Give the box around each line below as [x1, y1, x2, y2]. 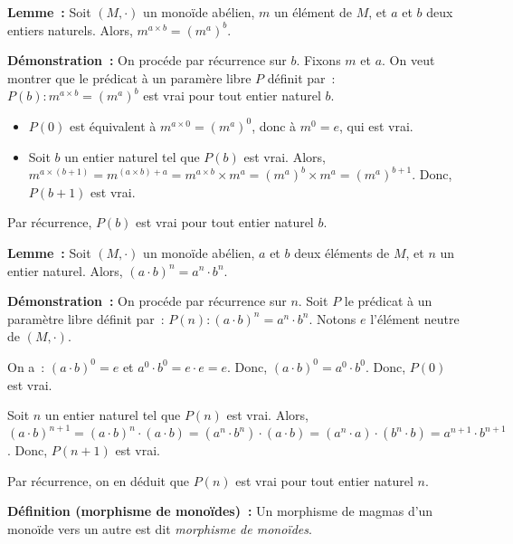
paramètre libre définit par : [7, 309, 165, 328]
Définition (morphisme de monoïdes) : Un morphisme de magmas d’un [7, 501, 433, 520]
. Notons [309, 309, 356, 328]
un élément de [274, 3, 352, 21]
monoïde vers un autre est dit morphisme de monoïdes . [7, 519, 312, 538]
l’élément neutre [370, 309, 460, 328]
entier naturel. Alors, [7, 261, 123, 280]
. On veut [382, 51, 435, 70]
